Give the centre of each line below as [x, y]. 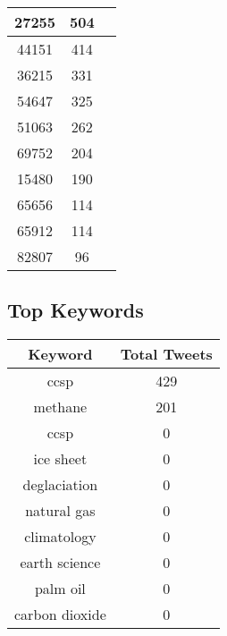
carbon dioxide [60, 615]
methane [60, 407]
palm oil [60, 589]
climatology [60, 537]
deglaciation [60, 485]
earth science [60, 563]
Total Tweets [166, 354]
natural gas [60, 511]
